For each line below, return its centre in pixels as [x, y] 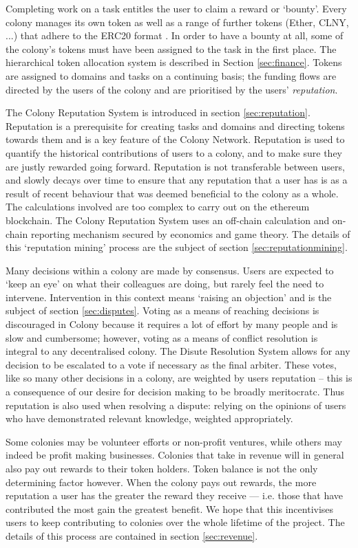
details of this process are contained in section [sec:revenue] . [132, 535]
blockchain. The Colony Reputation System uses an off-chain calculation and [168, 220]
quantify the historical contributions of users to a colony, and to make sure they [174, 152]
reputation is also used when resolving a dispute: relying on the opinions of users [176, 405]
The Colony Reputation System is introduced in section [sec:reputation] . [158, 112]
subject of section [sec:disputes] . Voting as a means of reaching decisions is [162, 310]
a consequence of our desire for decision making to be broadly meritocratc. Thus [175, 392]
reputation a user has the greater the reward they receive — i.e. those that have [175, 495]
